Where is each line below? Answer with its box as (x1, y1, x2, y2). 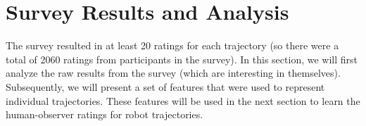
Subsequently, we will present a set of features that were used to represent (6, 79, 325, 94)
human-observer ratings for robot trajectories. (6, 107, 203, 122)
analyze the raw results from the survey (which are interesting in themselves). (6, 65, 341, 80)
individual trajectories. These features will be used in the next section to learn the (6, 93, 360, 108)
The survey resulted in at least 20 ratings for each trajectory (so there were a (6, 38, 339, 53)
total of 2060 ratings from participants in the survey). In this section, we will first (6, 51, 358, 66)
